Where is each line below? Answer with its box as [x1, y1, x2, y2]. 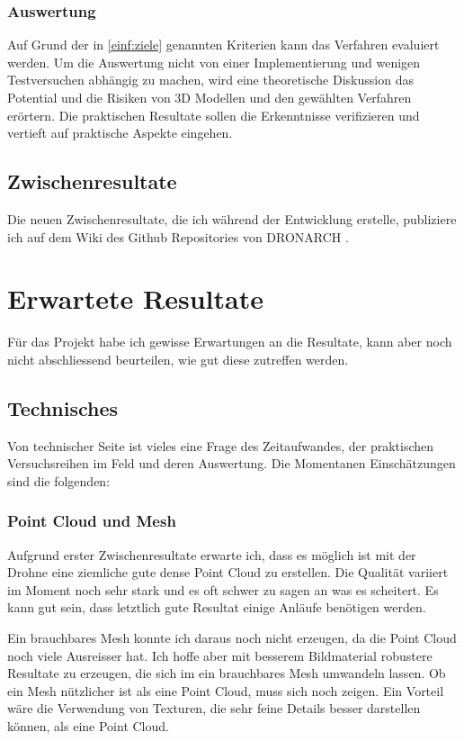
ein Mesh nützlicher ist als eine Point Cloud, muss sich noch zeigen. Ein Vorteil [7, 681, 444, 700]
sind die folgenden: [7, 471, 111, 490]
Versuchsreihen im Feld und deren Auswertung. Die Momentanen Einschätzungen [7, 454, 456, 473]
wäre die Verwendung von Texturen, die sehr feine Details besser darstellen [7, 699, 421, 718]
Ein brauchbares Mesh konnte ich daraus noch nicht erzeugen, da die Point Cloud [7, 628, 457, 647]
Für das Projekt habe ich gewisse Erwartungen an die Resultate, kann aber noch [7, 332, 452, 351]
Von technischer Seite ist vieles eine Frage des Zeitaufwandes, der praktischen [7, 436, 434, 455]
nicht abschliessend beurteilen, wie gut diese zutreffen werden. [7, 349, 349, 368]
